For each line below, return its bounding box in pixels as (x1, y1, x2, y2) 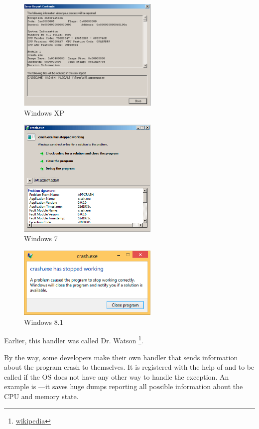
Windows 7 (24, 233, 58, 244)
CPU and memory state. (4, 391, 79, 402)
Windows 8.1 (24, 316, 63, 327)
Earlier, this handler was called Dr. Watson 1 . (4, 334, 143, 346)
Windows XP (24, 107, 64, 118)
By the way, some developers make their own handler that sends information (4, 352, 238, 362)
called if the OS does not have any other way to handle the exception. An (4, 371, 229, 382)
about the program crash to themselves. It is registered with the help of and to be (4, 362, 255, 372)
